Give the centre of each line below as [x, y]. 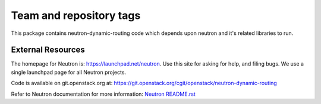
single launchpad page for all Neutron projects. [69, 72]
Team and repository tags [76, 15]
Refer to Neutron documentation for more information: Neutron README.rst [103, 94]
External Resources [48, 50]
